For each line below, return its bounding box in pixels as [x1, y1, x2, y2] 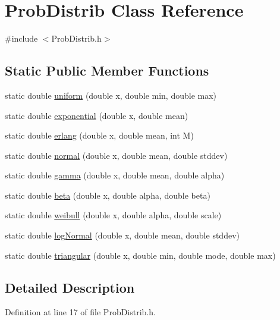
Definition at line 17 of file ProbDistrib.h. [5, 306, 156, 318]
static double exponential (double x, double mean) [5, 109, 188, 121]
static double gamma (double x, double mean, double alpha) [5, 169, 225, 181]
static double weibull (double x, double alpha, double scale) [5, 209, 222, 221]
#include [5, 32, 38, 45]
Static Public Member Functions [5, 61, 209, 80]
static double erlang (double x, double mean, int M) [5, 129, 194, 142]
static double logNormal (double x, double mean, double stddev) [5, 229, 240, 241]
